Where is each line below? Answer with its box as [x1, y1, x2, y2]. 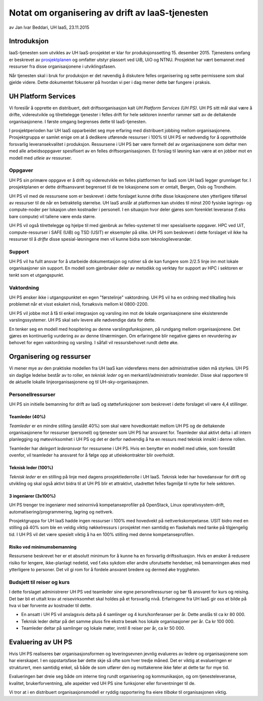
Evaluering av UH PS [9, 638, 73, 646]
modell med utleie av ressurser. [9, 155, 72, 161]
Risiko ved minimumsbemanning [9, 544, 76, 550]
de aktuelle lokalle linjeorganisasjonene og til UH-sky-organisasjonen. [9, 379, 149, 385]
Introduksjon [9, 37, 49, 45]
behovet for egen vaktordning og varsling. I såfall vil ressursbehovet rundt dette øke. [9, 340, 179, 346]
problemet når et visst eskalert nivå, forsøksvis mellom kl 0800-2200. [9, 301, 149, 307]
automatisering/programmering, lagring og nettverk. [9, 509, 114, 515]
